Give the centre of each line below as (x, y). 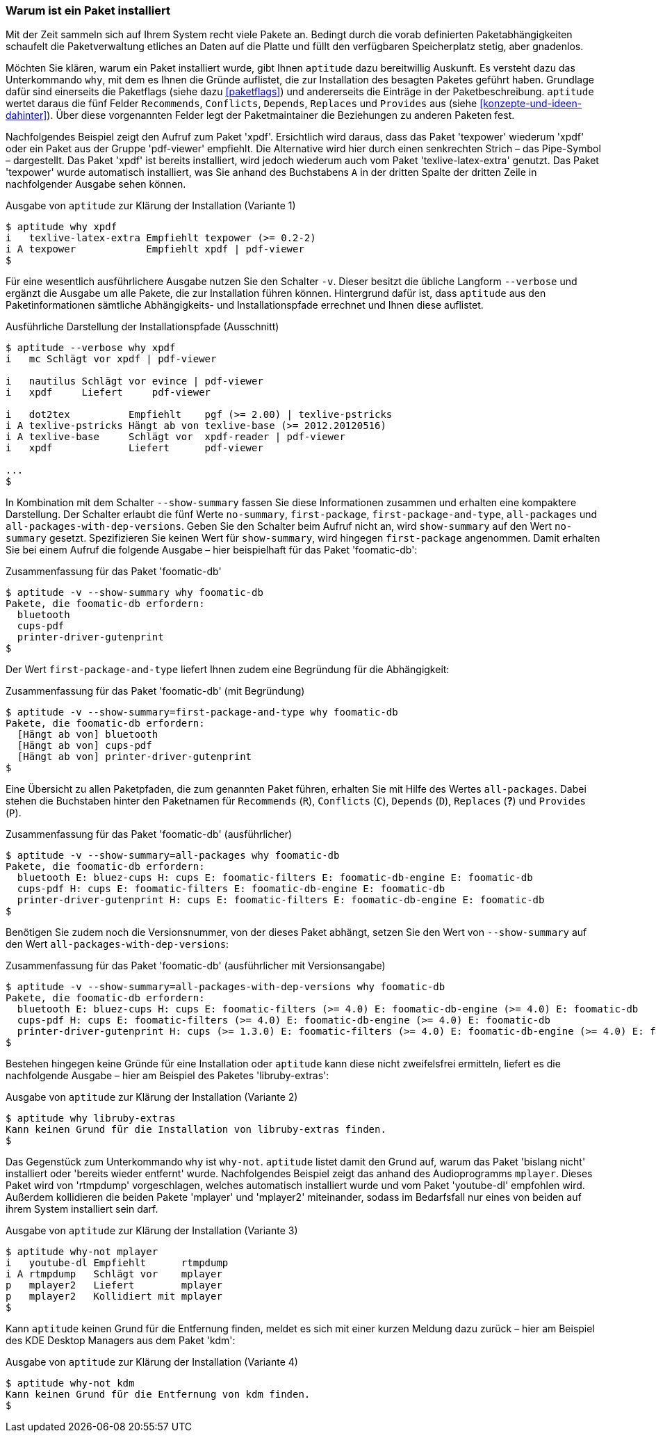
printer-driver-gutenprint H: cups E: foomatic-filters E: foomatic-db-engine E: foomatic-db (281, 900)
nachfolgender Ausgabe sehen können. (96, 184)
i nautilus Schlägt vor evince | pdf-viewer (134, 381)
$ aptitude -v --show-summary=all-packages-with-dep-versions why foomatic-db (225, 987)
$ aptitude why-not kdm (70, 1383)
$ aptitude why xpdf (61, 227)
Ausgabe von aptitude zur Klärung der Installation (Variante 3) (152, 1231)
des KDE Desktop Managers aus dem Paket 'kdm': (121, 1341)
